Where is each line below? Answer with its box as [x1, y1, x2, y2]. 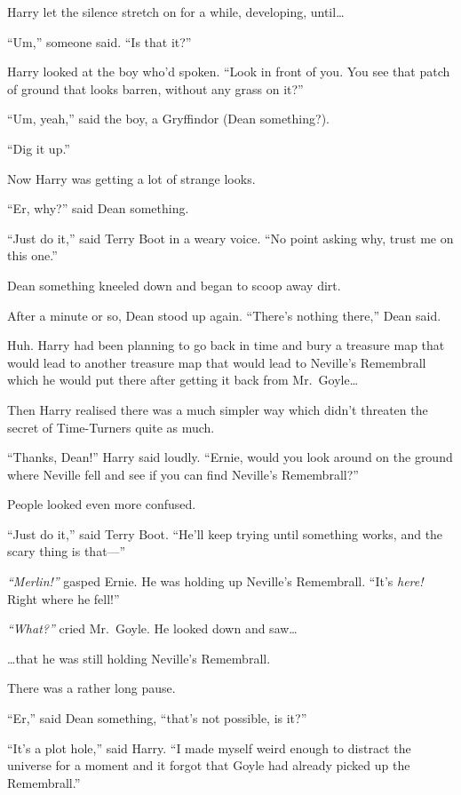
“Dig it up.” [7, 139, 70, 157]
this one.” [7, 246, 58, 265]
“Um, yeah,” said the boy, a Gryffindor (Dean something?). [7, 109, 330, 128]
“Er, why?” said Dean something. [7, 199, 189, 218]
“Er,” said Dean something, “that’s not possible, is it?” [7, 709, 307, 727]
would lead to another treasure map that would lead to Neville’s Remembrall [7, 353, 426, 371]
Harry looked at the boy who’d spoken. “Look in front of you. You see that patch [7, 62, 450, 81]
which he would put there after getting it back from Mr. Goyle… [7, 370, 359, 389]
